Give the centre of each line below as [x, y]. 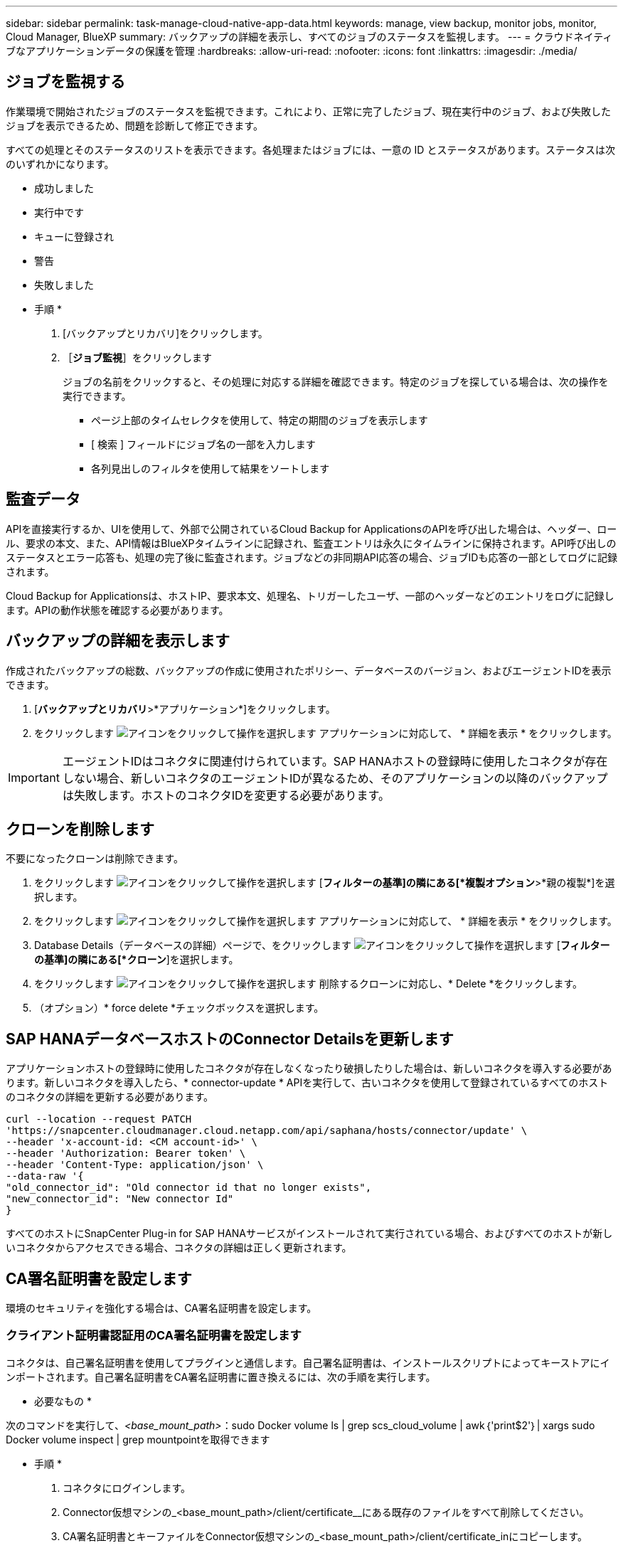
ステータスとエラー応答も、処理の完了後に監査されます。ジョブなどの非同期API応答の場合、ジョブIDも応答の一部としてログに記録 [311, 557]
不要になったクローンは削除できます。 [95, 859]
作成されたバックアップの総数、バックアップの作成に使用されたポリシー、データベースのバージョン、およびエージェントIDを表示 [309, 670]
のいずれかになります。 [60, 164]
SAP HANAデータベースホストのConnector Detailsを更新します [230, 1039]
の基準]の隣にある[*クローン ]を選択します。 [137, 960]
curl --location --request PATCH [99, 1119]
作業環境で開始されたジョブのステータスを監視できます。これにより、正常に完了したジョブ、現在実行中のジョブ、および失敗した [308, 111]
